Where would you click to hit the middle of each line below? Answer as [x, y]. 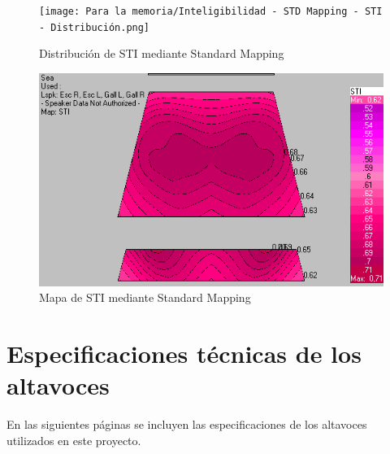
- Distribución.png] [95, 27]
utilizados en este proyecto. [74, 440]
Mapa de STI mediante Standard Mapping [145, 297]
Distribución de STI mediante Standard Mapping [162, 53]
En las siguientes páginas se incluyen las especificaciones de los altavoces [187, 424]
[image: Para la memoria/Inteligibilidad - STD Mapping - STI [211, 11]
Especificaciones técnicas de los [184, 354]
